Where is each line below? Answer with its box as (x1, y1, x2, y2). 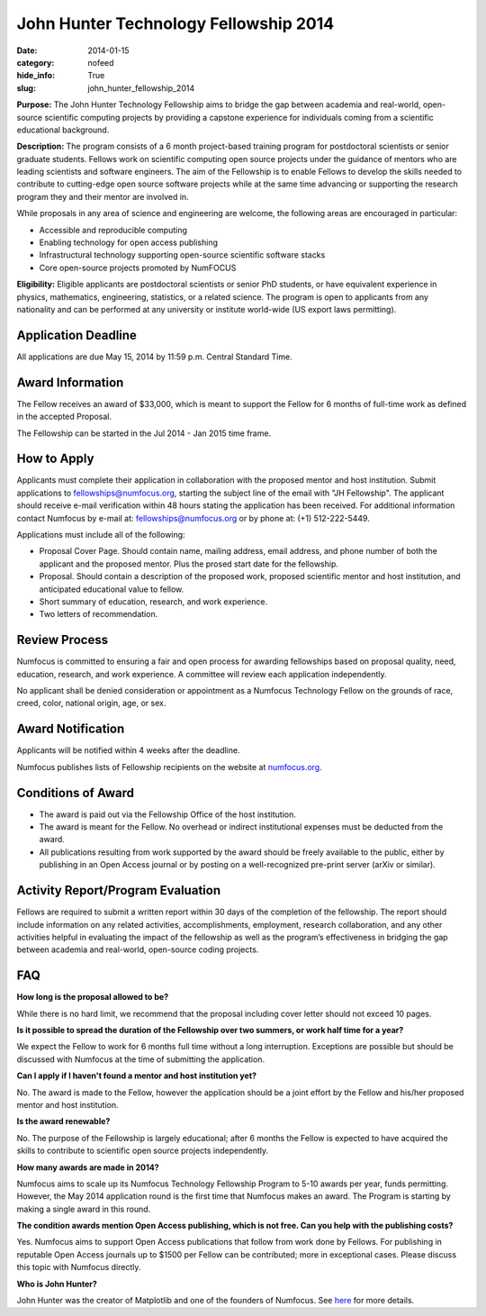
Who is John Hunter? (16, 1278, 98, 1289)
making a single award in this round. (16, 1203, 151, 1214)
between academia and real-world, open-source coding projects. (16, 944, 259, 955)
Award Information (16, 375, 124, 390)
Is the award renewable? (16, 1116, 111, 1127)
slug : (16, 82, 36, 94)
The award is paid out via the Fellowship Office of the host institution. (39, 809, 296, 820)
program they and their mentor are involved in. (16, 191, 189, 202)
